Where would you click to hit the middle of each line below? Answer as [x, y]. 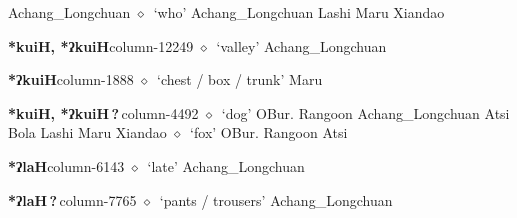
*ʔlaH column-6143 [66, 165]
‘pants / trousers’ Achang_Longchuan [276, 199]
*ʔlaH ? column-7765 [72, 199]
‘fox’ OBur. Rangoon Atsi [269, 132]
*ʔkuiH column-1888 [71, 79]
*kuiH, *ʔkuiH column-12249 [101, 45]
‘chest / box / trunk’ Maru [240, 79]
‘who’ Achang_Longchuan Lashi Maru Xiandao [299, 12]
